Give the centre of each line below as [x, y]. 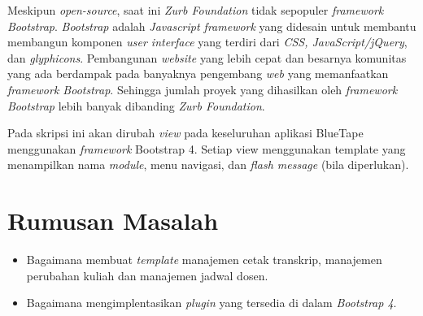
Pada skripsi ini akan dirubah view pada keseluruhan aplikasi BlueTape [185, 133]
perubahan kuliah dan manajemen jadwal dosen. [147, 275]
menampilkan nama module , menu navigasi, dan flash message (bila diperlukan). [208, 164]
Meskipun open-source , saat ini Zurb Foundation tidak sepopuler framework [196, 10]
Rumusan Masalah [113, 221]
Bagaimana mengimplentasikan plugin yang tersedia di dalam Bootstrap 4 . [211, 303]
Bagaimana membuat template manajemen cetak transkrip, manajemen [204, 260]
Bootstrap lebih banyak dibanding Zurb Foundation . [136, 105]
